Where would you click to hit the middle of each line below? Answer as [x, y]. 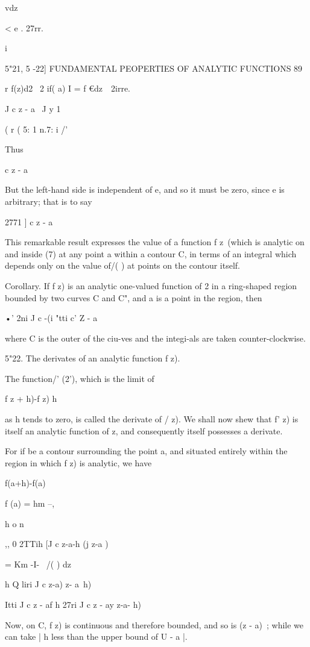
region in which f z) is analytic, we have [78, 462]
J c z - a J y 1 [33, 108]
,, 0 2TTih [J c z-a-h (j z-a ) [57, 544]
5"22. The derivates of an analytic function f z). [93, 358]
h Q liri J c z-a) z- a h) [48, 584]
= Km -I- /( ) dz [38, 564]
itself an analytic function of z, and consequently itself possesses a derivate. [144, 430]
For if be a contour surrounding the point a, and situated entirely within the [146, 451]
